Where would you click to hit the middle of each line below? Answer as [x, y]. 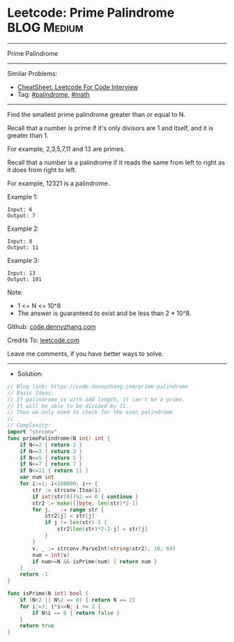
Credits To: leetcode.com [44, 340]
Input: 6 [20, 209]
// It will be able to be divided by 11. [68, 406]
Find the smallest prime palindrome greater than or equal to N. [96, 114]
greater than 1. [28, 135]
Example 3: [23, 260]
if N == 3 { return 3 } [51, 451]
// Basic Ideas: [31, 393]
